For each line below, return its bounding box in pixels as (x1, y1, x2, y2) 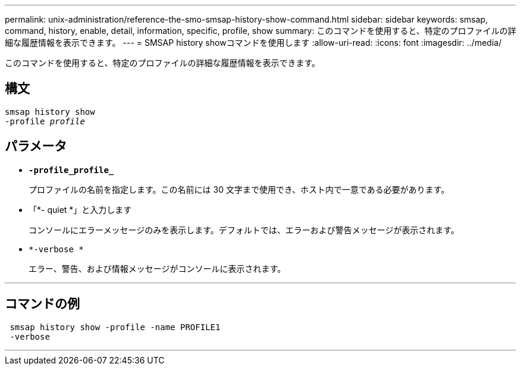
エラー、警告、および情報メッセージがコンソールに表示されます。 (29, 263, 286, 274)
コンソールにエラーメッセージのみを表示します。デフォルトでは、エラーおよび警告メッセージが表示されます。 (29, 224, 460, 235)
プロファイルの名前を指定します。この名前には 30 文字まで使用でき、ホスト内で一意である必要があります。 (29, 184, 450, 195)
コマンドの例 (5, 296, 80, 312)
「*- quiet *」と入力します (29, 204, 132, 215)
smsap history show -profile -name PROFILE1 (10, 322, 221, 332)
